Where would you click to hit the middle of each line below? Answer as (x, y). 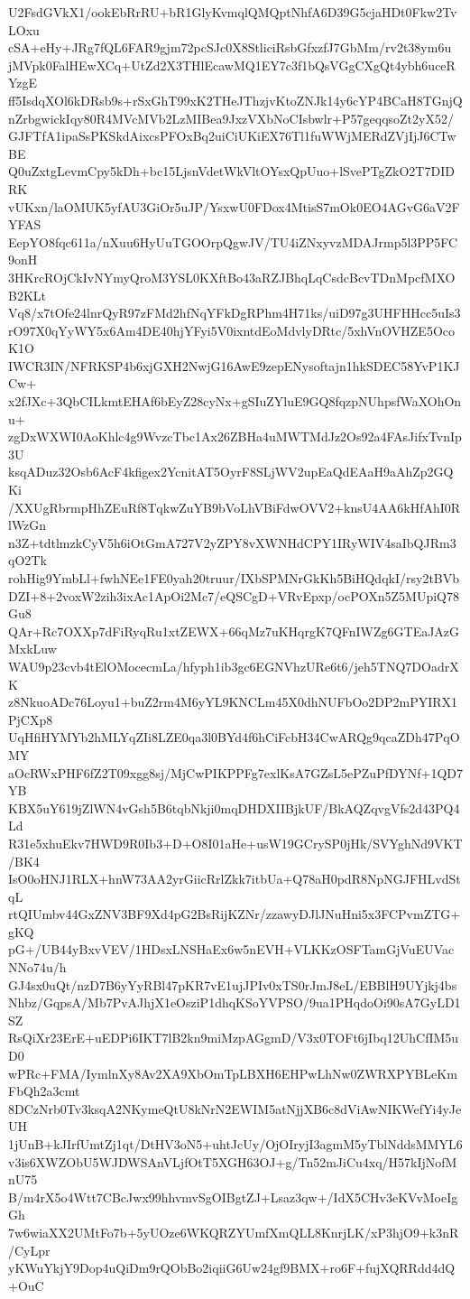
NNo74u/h (37, 967)
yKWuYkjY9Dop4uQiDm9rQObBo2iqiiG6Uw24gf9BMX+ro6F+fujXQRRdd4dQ (232, 1268)
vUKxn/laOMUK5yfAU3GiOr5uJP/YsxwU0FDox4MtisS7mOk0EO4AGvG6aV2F (234, 206)
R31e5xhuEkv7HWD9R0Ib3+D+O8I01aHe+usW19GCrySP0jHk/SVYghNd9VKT (235, 843)
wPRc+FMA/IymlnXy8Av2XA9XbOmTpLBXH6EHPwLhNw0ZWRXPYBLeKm (233, 1073)
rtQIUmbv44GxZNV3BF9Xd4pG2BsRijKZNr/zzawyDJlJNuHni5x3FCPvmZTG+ (235, 914)
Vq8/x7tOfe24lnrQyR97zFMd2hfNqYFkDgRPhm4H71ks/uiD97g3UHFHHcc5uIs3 (235, 313)
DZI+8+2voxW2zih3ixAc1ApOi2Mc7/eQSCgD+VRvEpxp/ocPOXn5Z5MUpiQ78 (234, 595)
